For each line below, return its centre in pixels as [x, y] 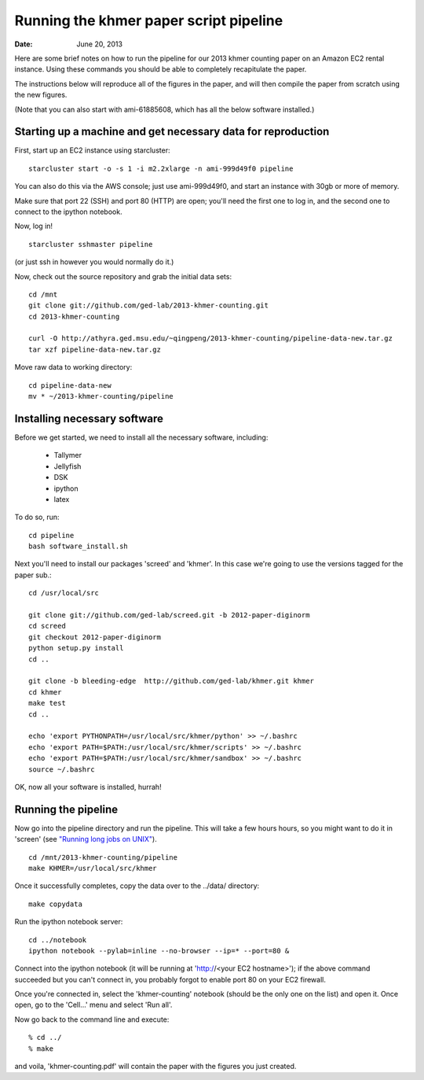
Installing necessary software [89, 418]
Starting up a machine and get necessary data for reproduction [172, 132]
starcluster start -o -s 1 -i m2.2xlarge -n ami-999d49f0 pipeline [161, 168]
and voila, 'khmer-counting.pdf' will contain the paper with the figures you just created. [155, 1067]
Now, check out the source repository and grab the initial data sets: [123, 276]
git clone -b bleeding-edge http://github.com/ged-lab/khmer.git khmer [171, 681]
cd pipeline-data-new [70, 385]
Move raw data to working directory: [73, 367]
